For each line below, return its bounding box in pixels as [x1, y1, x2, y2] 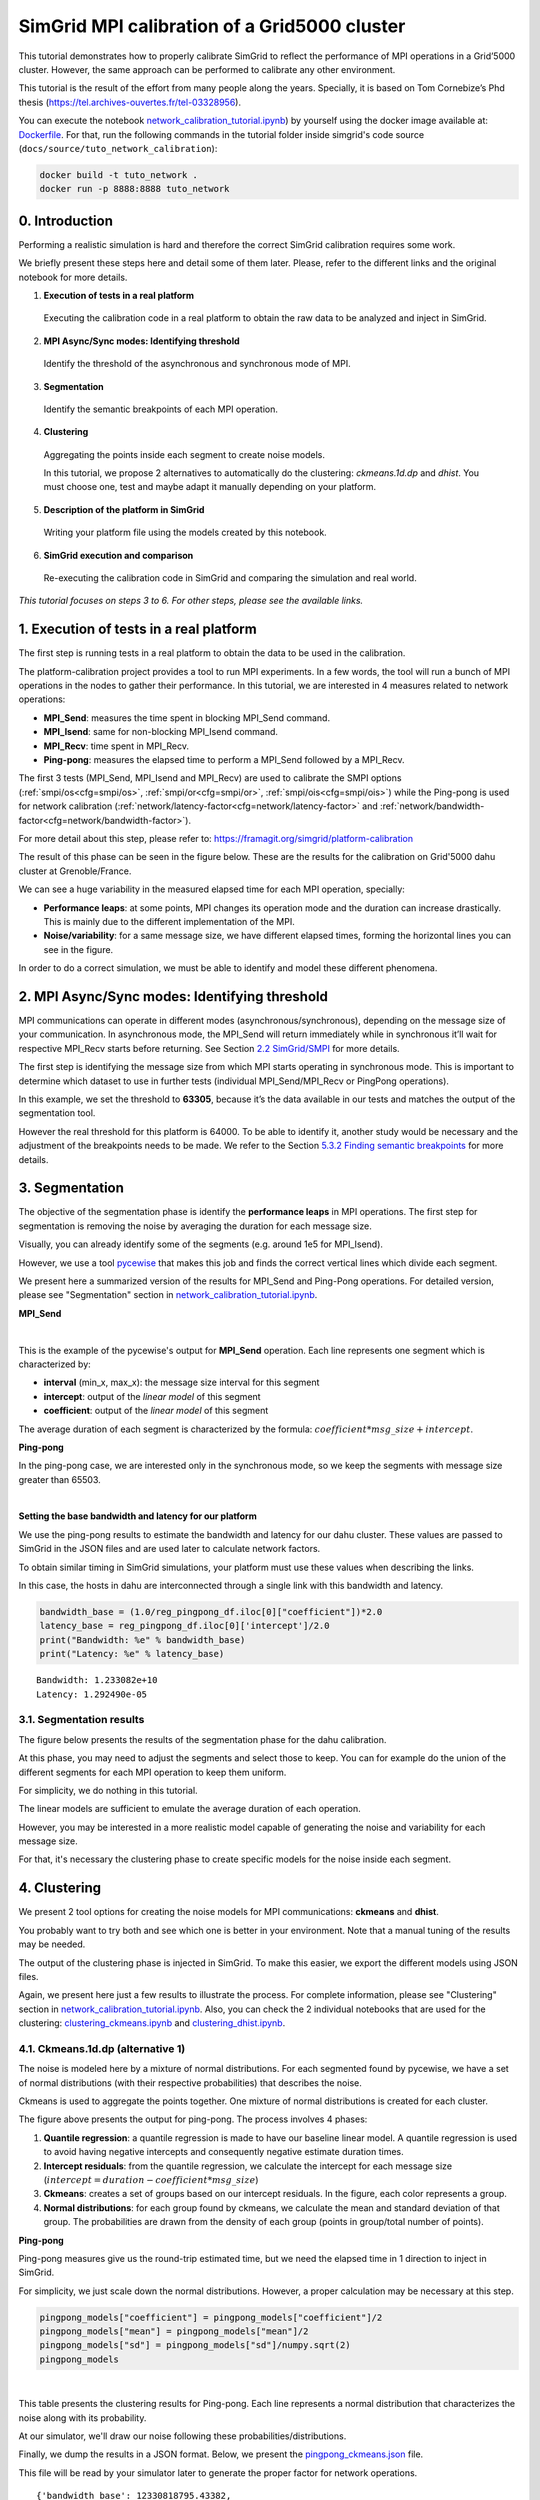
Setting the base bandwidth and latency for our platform [18, 1510, 257, 1522]
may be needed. [18, 1938, 86, 1950]
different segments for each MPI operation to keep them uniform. [18, 1766, 287, 1778]
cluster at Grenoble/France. [18, 865, 132, 877]
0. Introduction [18, 212, 114, 229]
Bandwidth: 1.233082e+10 [36, 1675, 158, 1686]
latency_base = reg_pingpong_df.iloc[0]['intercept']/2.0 [39, 1620, 330, 1632]
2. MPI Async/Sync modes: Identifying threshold [18, 988, 329, 1005]
